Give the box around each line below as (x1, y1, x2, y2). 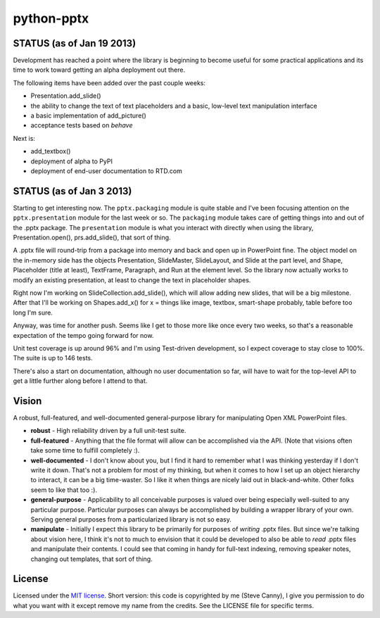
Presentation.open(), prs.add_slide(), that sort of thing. (13, 233, 172, 242)
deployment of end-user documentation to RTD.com (30, 166, 182, 175)
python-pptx (13, 11, 89, 26)
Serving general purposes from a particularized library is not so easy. (30, 515, 232, 524)
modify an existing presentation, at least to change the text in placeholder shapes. (13, 275, 251, 284)
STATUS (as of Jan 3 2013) (13, 185, 132, 197)
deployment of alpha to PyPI (30, 157, 113, 165)
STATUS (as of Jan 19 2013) (13, 37, 137, 49)
